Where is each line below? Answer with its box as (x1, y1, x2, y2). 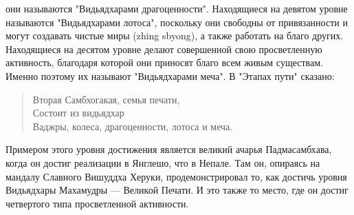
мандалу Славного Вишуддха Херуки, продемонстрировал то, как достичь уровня (5, 169, 347, 183)
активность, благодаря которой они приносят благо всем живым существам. (5, 55, 323, 70)
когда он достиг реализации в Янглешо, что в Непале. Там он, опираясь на (5, 155, 320, 170)
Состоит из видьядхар (32, 105, 124, 120)
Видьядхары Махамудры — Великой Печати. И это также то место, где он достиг (5, 183, 349, 197)
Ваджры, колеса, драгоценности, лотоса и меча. (32, 119, 233, 133)
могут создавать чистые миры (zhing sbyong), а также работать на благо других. (5, 28, 344, 43)
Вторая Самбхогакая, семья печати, (32, 92, 180, 106)
